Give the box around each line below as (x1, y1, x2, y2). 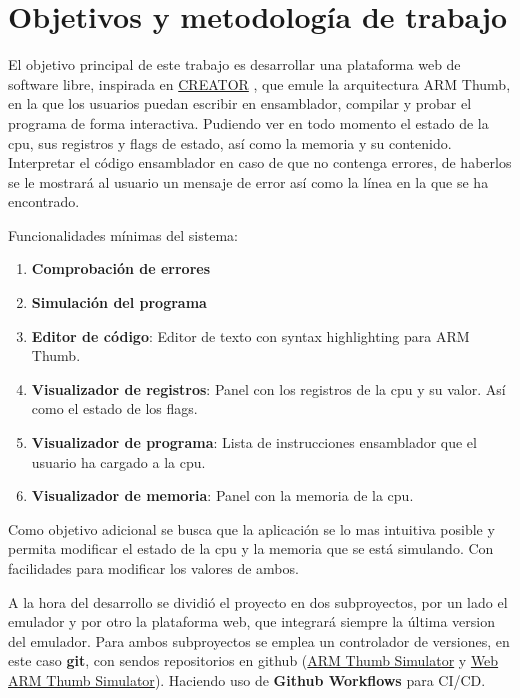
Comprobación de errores (31, 258, 211, 279)
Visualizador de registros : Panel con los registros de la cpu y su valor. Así (31, 378, 506, 399)
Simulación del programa (31, 292, 207, 313)
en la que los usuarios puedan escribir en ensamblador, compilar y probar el (8, 93, 472, 114)
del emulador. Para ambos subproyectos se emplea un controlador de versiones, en (8, 630, 510, 651)
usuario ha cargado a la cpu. (31, 451, 206, 472)
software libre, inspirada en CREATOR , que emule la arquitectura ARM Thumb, (8, 73, 511, 94)
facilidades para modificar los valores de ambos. (8, 558, 299, 578)
